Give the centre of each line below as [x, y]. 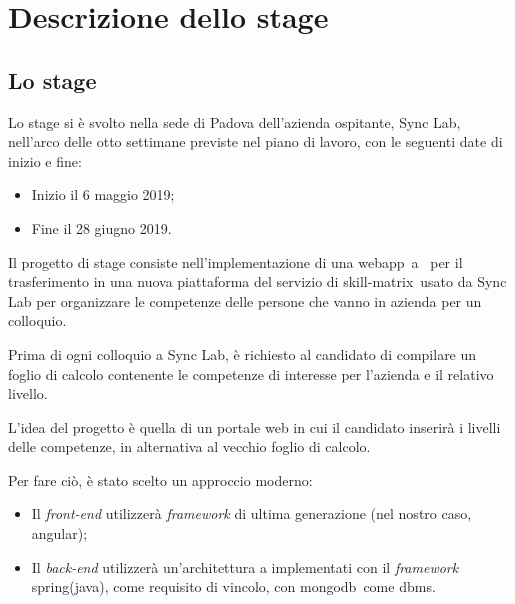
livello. [28, 393]
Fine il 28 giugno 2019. [101, 227]
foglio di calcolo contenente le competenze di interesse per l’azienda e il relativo [251, 373]
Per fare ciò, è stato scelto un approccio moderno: [160, 479]
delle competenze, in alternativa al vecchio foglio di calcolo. [189, 446]
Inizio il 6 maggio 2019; [103, 194]
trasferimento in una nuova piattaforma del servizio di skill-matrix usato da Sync [257, 281]
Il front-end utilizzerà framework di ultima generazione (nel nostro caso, [251, 513]
